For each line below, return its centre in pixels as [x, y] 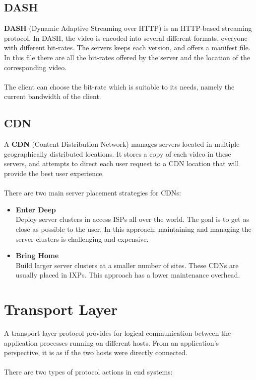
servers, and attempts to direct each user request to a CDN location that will [122, 163]
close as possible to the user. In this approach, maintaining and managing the [133, 229]
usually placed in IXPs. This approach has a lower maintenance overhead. [128, 275]
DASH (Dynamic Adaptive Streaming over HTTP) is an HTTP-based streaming [128, 28]
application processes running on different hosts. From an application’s [111, 342]
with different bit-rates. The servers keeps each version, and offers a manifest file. [127, 47]
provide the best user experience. [54, 173]
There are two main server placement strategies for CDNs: [93, 193]
